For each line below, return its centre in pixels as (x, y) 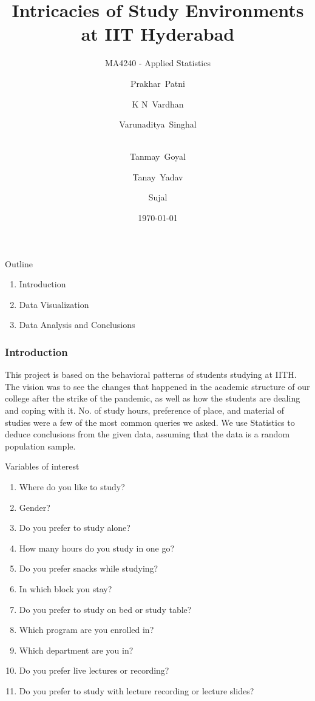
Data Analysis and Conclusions (77, 325)
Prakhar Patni (158, 83)
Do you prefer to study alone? (75, 528)
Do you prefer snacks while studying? (89, 568)
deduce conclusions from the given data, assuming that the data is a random (147, 434)
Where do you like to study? (72, 487)
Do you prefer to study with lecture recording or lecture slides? (137, 690)
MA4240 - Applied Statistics (158, 63)
